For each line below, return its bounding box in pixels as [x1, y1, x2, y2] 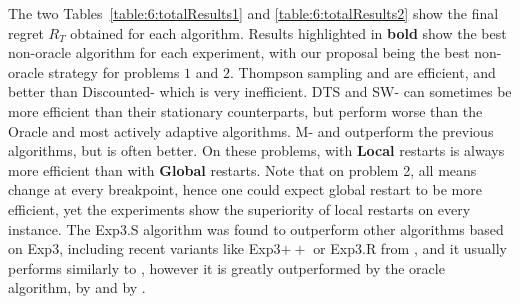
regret [8, 22, 44, 43]
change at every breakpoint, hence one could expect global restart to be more [8, 179, 482, 200]
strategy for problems [48, 61, 180, 82]
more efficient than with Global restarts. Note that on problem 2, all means [8, 159, 477, 180]
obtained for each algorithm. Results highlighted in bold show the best [70, 22, 507, 43]
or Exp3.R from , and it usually [313, 238, 507, 259]
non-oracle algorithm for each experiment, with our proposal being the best [8, 42, 470, 63]
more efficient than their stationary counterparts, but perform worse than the [8, 100, 483, 121]
